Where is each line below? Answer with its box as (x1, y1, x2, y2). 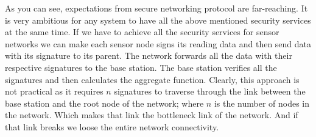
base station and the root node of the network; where (5, 96, 204, 109)
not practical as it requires (5, 85, 104, 98)
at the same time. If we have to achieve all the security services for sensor (5, 25, 279, 38)
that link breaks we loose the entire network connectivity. (5, 120, 219, 133)
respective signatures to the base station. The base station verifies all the (5, 61, 277, 73)
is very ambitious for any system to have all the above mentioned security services (5, 13, 311, 26)
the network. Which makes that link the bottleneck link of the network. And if (5, 109, 298, 121)
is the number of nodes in (214, 96, 310, 109)
